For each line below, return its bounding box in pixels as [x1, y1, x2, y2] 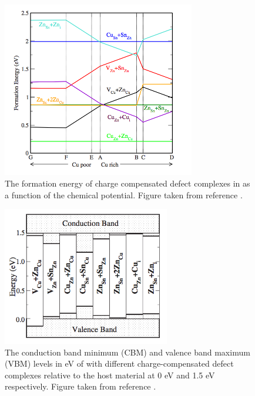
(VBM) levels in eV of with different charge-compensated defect [5, 357, 234, 370]
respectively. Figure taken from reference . [5, 380, 156, 392]
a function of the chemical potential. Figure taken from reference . [5, 188, 243, 201]
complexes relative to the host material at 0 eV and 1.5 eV [5, 368, 215, 381]
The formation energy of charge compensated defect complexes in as [5, 177, 250, 189]
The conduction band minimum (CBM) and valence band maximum [5, 346, 250, 358]
